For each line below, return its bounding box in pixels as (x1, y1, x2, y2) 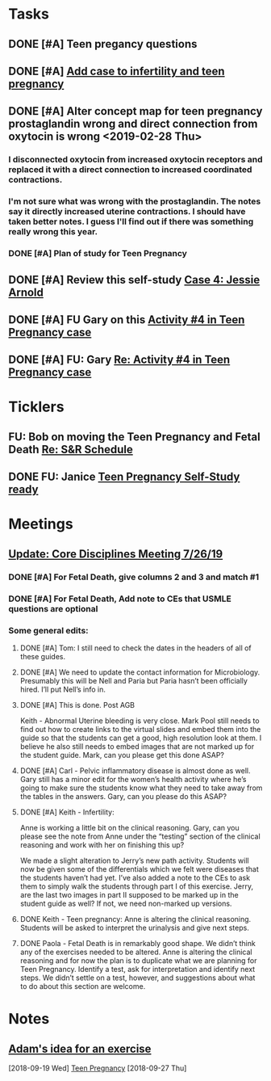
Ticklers (8, 397, 65, 416)
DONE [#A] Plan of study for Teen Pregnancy (8, 248, 188, 259)
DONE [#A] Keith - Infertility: (19, 807, 115, 817)
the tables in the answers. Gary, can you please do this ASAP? (19, 791, 227, 801)
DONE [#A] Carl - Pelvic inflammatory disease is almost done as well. (19, 765, 252, 776)
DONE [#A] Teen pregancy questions (8, 37, 198, 51)
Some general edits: (8, 625, 89, 636)
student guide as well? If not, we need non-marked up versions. (19, 898, 232, 908)
